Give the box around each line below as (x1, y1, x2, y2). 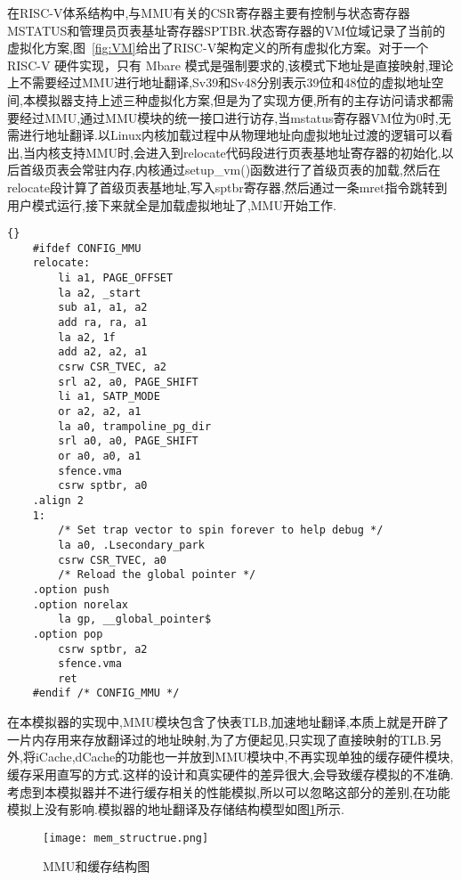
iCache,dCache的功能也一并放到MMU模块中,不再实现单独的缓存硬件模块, (35, 747, 454, 766)
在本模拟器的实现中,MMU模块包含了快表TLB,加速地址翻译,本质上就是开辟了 (7, 713, 449, 731)
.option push (32, 583, 109, 596)
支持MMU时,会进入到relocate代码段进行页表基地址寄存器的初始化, (60, 143, 441, 161)
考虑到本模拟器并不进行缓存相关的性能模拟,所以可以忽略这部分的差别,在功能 (7, 782, 450, 801)
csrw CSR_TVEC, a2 (58, 361, 166, 374)
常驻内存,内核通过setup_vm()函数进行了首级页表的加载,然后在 (81, 160, 441, 179)
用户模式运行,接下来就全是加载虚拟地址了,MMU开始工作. (7, 195, 336, 214)
